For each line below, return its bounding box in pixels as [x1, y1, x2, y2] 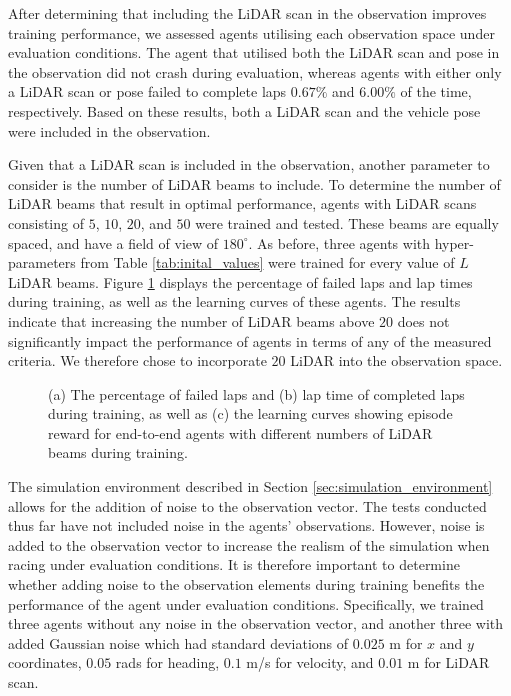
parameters [8, 252, 76, 273]
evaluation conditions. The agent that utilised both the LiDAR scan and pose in [8, 42, 500, 63]
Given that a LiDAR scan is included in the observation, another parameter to [8, 154, 490, 175]
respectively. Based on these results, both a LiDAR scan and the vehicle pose [8, 100, 481, 121]
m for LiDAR [407, 652, 490, 673]
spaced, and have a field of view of [8, 232, 219, 253]
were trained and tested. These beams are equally [195, 212, 499, 233]
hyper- [434, 232, 474, 253]
